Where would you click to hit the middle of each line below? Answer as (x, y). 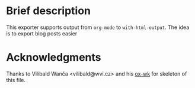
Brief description (48, 11)
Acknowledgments (54, 58)
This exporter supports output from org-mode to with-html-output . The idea (98, 27)
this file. (16, 80)
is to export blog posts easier (42, 33)
